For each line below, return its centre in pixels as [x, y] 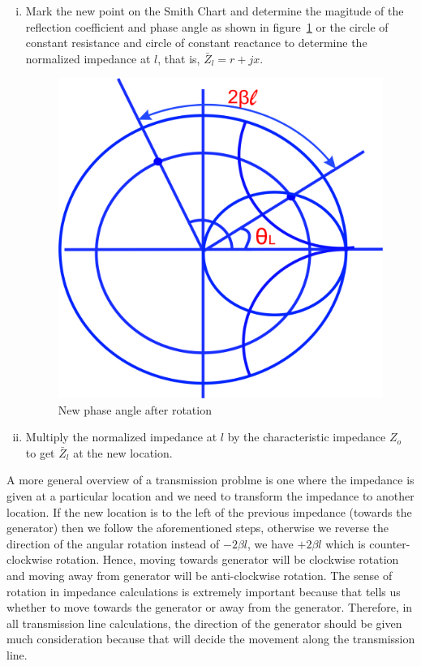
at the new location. [123, 452]
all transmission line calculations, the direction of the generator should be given [204, 623]
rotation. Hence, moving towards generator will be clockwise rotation [228, 559]
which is [346, 543]
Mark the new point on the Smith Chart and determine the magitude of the [215, 11]
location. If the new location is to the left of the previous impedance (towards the [209, 511]
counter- [390, 543]
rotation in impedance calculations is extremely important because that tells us [204, 591]
